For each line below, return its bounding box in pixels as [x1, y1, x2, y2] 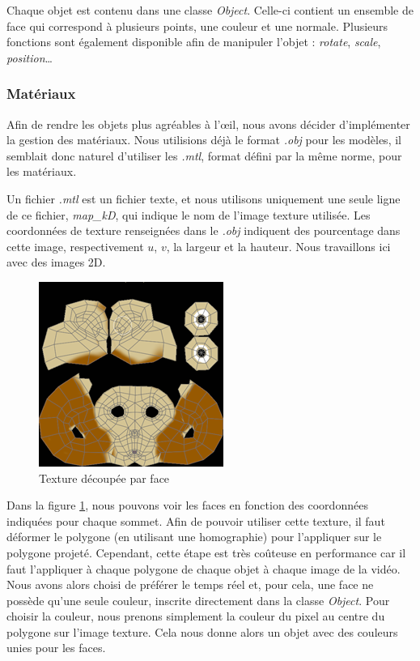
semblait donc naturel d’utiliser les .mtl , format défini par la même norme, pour [6, 147, 402, 164]
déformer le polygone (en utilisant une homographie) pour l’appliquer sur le [6, 528, 382, 545]
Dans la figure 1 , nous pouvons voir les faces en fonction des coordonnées [6, 497, 368, 514]
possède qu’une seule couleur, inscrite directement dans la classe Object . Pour [6, 591, 390, 608]
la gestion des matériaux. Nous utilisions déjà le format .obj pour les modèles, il [6, 131, 401, 148]
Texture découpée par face [39, 469, 170, 486]
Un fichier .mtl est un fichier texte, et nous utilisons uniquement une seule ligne [6, 190, 401, 207]
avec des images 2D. [6, 254, 106, 271]
